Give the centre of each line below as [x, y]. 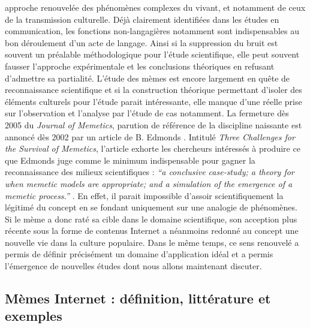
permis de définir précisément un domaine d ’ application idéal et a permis [139, 254]
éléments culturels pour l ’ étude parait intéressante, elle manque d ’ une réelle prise [154, 101]
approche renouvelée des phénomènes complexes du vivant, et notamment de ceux [155, 7]
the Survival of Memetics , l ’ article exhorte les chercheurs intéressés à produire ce [153, 148]
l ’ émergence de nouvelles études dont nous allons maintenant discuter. [133, 266]
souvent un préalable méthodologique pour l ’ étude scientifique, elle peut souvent [152, 54]
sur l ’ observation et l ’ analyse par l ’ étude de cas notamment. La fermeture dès [147, 113]
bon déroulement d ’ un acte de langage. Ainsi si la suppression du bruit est [142, 42]
